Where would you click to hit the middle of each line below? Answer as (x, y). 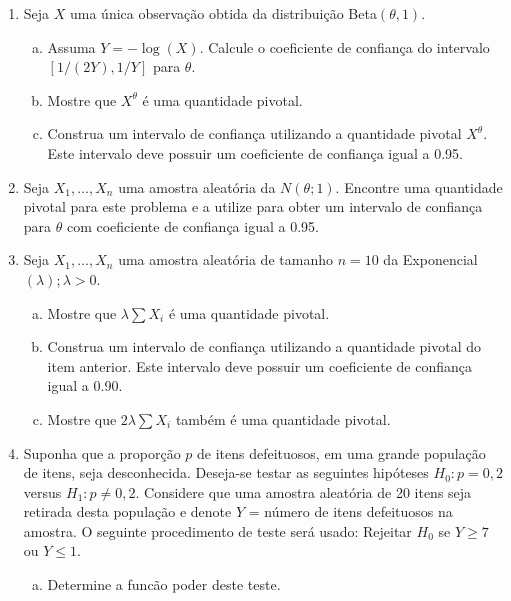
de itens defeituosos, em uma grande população (341, 452)
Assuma (71, 46)
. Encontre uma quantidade (419, 186)
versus (42, 491)
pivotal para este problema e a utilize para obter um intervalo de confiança (253, 206)
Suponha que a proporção (102, 452)
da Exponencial (430, 259)
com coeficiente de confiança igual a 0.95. (192, 225)
